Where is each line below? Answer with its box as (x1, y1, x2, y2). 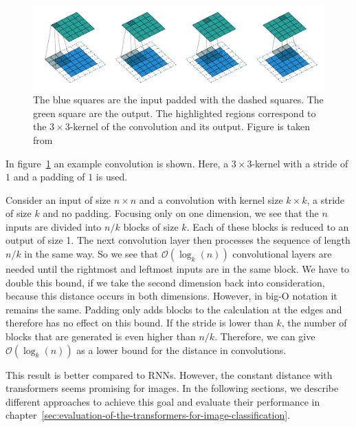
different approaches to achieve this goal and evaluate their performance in (5, 394, 320, 408)
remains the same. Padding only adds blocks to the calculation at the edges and (5, 302, 342, 316)
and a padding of (13, 169, 85, 184)
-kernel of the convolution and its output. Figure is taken (69, 119, 310, 134)
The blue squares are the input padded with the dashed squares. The (33, 92, 324, 107)
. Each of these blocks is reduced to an (186, 219, 349, 233)
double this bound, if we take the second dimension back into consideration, (5, 275, 325, 289)
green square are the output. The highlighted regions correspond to (33, 105, 316, 120)
